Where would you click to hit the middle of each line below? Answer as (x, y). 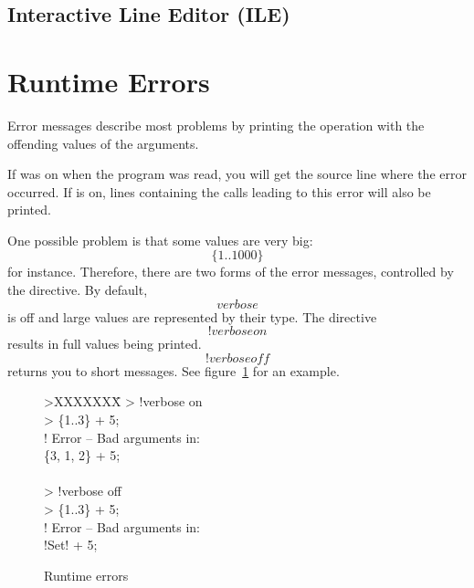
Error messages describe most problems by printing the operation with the (216, 125)
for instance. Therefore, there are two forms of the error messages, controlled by (231, 272)
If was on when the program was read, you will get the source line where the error (237, 174)
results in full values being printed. (105, 344)
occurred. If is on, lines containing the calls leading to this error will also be (219, 191)
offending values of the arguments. (103, 143)
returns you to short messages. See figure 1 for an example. (174, 370)
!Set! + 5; (71, 545)
